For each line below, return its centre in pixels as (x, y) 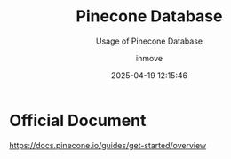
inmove (149, 58)
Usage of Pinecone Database (149, 41)
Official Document (78, 120)
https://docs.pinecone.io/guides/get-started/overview (108, 145)
